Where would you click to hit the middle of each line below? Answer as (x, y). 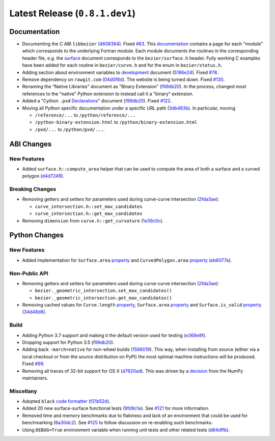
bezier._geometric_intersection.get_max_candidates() (103, 298)
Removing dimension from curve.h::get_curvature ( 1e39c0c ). (93, 220)
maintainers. (35, 378)
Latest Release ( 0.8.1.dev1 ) (73, 13)
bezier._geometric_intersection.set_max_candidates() (103, 291)
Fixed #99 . (33, 364)
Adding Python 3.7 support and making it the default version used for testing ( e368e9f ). (114, 335)
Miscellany (23, 391)
